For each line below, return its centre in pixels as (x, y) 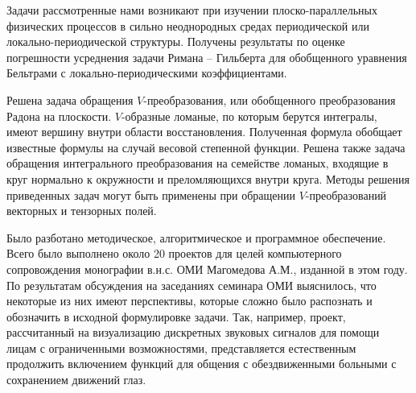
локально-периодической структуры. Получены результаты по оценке (176, 41)
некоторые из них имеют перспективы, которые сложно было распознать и (189, 301)
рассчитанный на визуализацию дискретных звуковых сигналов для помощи (193, 332)
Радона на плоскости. (59, 116)
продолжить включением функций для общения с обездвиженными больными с (202, 364)
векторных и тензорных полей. (82, 211)
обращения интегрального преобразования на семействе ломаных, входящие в (198, 163)
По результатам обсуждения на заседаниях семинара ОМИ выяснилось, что (192, 285)
